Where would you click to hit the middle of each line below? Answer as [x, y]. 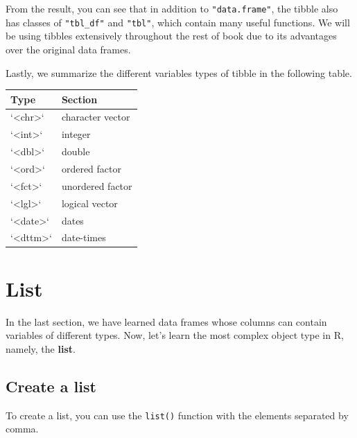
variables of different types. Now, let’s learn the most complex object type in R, [175, 335]
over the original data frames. [68, 49]
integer [76, 134]
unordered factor [97, 185]
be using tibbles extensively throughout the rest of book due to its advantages [171, 36]
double [76, 151]
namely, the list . [41, 348]
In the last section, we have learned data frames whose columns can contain [166, 321]
